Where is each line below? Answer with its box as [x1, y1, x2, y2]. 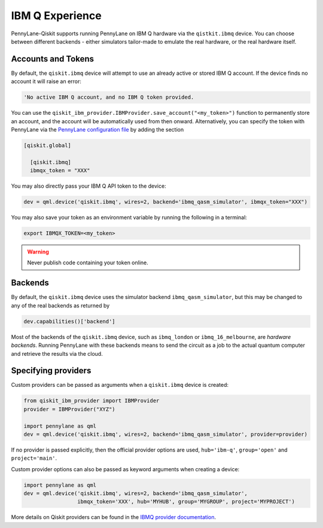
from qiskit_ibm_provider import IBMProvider [23, 398, 160, 404]
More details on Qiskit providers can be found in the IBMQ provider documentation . [11, 514, 217, 521]
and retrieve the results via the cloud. [11, 350, 103, 357]
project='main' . [11, 454, 57, 462]
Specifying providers [11, 365, 92, 376]
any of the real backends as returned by [11, 302, 110, 309]
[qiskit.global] [23, 142, 72, 149]
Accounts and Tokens [11, 54, 94, 64]
